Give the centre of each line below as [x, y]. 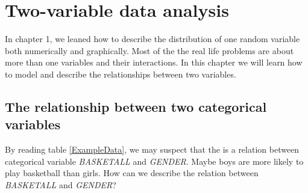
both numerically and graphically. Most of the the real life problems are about [149, 50]
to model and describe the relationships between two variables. [121, 74]
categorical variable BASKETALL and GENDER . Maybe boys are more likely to [154, 161]
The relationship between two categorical [136, 106]
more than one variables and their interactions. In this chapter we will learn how [154, 62]
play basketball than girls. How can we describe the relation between [132, 173]
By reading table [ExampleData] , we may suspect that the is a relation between [152, 149]
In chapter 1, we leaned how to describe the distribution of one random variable [152, 39]
